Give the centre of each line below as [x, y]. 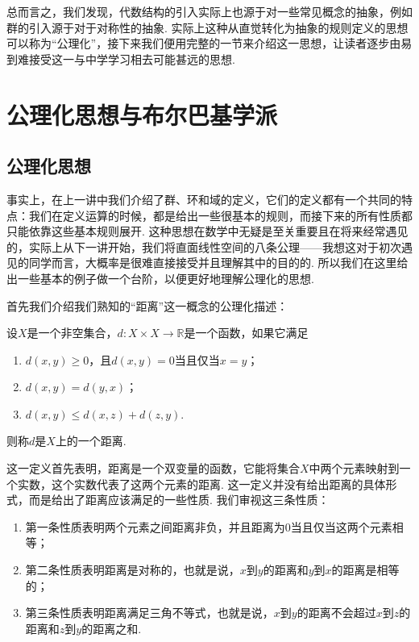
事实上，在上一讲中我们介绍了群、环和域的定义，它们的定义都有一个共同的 [204, 199]
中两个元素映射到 [354, 468]
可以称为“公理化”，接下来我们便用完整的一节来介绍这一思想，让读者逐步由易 [209, 43]
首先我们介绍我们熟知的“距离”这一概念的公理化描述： [147, 305]
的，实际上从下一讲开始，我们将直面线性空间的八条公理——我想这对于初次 [204, 246]
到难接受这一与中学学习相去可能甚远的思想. [121, 58]
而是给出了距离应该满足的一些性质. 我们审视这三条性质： [179, 500]
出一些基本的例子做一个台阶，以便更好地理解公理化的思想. [160, 278]
